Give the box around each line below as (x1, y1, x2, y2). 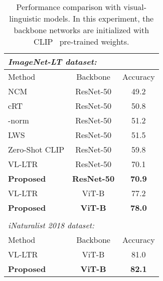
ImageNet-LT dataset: (8, 56, 97, 67)
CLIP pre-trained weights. (34, 36, 129, 47)
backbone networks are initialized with (14, 24, 149, 36)
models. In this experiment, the (43, 13, 154, 24)
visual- (123, 1, 147, 13)
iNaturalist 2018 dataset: (8, 219, 94, 231)
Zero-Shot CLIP (8, 144, 65, 155)
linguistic (9, 13, 41, 24)
